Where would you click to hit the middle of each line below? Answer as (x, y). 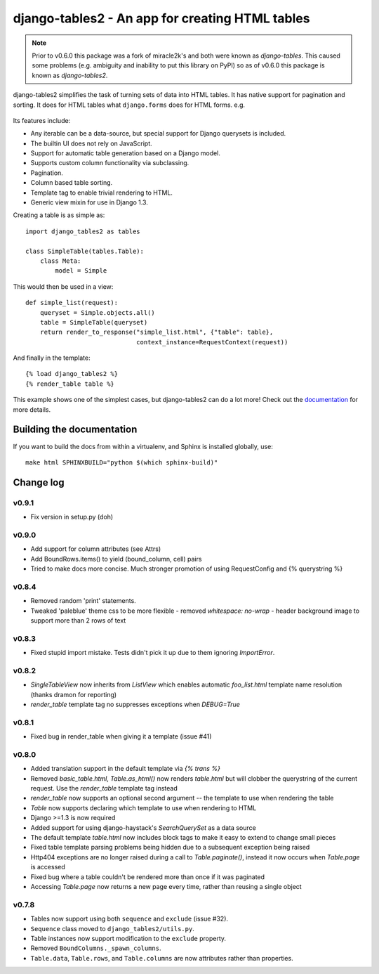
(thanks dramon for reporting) (74, 694)
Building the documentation (75, 430)
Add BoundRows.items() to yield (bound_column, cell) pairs (116, 559)
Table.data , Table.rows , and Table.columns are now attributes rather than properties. (162, 958)
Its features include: (42, 120)
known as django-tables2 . (70, 75)
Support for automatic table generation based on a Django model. (126, 153)
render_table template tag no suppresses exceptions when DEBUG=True (135, 704)
